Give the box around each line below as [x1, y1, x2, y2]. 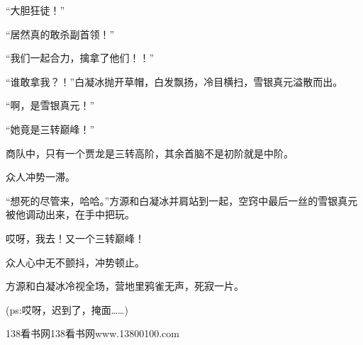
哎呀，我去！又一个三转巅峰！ [6, 230, 145, 245]
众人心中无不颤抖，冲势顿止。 [6, 254, 145, 269]
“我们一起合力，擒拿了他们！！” [6, 50, 155, 65]
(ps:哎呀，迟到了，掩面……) [6, 302, 128, 317]
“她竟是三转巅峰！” [6, 121, 95, 136]
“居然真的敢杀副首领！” [6, 26, 115, 41]
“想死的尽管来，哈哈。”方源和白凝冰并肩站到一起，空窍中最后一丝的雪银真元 [6, 193, 358, 208]
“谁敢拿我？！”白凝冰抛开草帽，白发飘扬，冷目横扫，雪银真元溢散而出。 [6, 74, 343, 89]
